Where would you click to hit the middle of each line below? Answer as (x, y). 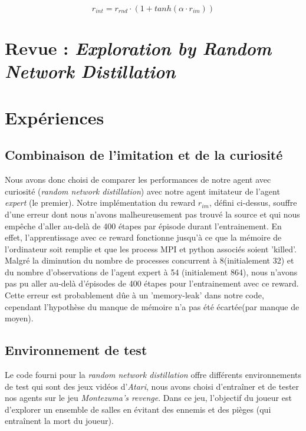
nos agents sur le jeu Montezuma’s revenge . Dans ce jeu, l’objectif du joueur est (148, 398)
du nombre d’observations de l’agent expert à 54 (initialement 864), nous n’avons (151, 272)
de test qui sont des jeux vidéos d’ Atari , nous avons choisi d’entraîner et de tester (152, 386)
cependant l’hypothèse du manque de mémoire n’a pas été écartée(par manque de (152, 306)
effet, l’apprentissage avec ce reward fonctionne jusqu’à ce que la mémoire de (143, 237)
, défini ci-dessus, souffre (253, 203)
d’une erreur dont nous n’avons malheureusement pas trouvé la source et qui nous (152, 214)
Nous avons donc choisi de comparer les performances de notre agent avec (138, 180)
